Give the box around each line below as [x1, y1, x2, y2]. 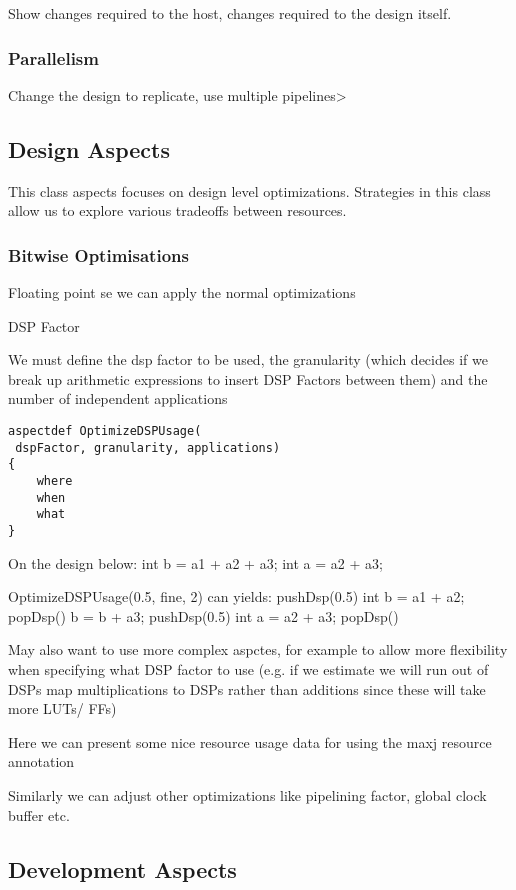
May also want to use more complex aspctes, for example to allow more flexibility [8, 639, 508, 660]
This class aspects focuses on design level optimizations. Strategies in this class [8, 180, 491, 201]
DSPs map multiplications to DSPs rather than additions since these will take [8, 678, 486, 699]
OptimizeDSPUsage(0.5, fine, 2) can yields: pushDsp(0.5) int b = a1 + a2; [8, 586, 465, 607]
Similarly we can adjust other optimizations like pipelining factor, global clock [8, 784, 487, 805]
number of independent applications [8, 388, 228, 409]
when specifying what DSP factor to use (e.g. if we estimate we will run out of [8, 658, 489, 679]
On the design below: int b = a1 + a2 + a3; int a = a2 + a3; [8, 552, 383, 573]
